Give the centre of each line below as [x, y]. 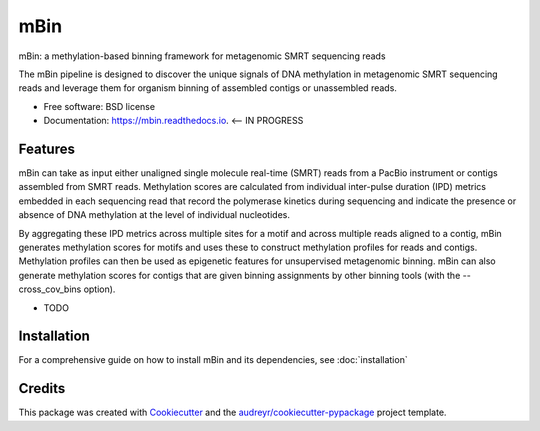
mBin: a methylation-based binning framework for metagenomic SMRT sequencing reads [202, 56]
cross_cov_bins [50, 289]
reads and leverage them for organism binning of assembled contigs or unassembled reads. [207, 88]
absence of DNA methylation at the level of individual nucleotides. [154, 215]
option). [99, 289]
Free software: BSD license [99, 106]
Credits [42, 388]
